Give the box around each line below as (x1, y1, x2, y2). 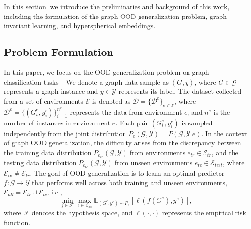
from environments (129, 147, 186, 157)
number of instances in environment (4, 117, 110, 127)
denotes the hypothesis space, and (31, 208, 133, 218)
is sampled (181, 117, 213, 127)
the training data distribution (4, 147, 92, 157)
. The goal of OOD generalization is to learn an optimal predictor (30, 167, 225, 177)
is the (213, 106, 230, 117)
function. (4, 217, 31, 227)
